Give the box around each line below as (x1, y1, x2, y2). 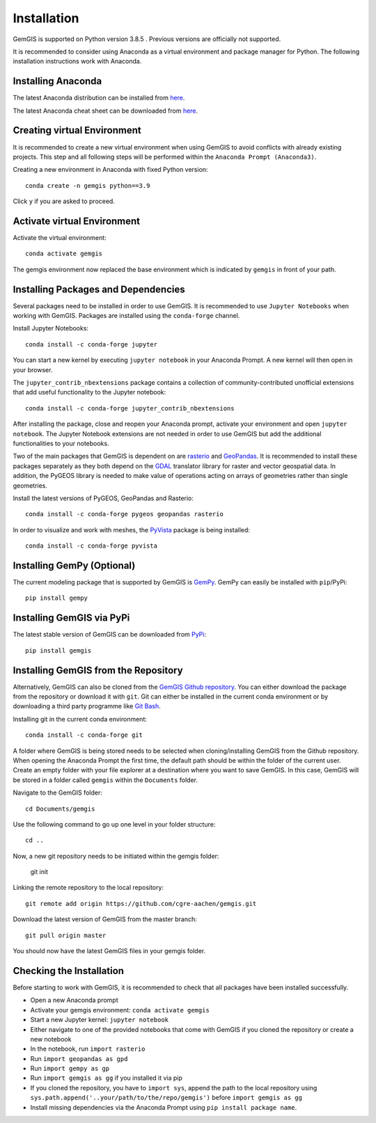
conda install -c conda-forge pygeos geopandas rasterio (25, 510, 224, 518)
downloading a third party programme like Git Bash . (13, 702, 161, 710)
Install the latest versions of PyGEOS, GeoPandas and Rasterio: (13, 494, 194, 502)
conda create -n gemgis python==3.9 (25, 182, 150, 189)
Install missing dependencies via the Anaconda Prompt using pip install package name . (30, 1103, 297, 1111)
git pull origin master (25, 931, 107, 939)
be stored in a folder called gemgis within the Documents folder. (13, 776, 198, 784)
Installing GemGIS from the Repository (13, 664, 184, 676)
